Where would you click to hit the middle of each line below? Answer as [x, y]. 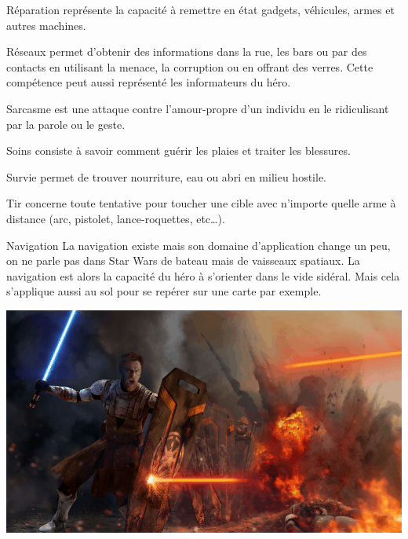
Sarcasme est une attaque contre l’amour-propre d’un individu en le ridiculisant [198, 108]
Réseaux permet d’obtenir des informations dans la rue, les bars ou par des [187, 51]
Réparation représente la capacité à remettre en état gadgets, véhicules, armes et [200, 9]
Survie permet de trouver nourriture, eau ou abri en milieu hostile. [166, 176]
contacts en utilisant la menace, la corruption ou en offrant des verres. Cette [190, 66]
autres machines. [46, 25]
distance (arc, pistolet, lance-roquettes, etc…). [116, 218]
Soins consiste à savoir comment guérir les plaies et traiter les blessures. [178, 150]
